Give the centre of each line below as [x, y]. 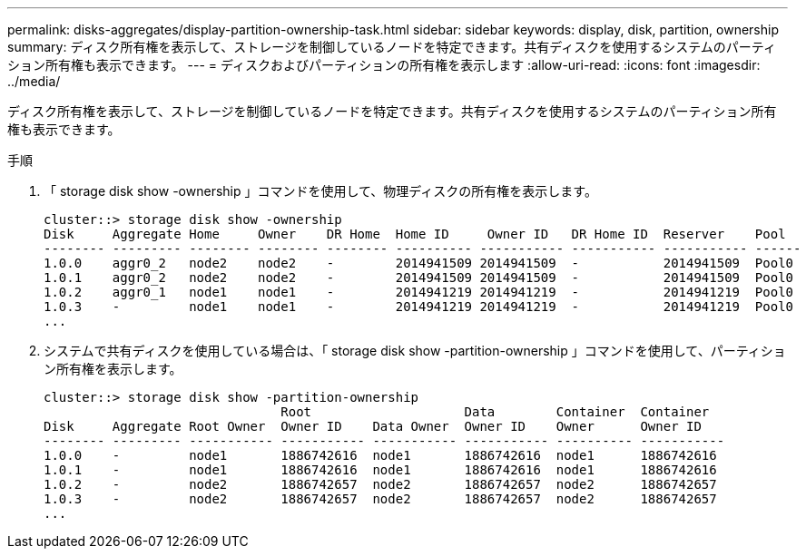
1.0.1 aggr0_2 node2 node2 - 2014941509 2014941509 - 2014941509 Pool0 [419, 278]
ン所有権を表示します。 [113, 369]
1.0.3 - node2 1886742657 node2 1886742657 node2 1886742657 [380, 499]
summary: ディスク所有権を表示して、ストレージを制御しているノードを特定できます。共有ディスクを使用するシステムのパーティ [392, 47]
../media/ [34, 81]
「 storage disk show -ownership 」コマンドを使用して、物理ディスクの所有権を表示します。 [320, 191]
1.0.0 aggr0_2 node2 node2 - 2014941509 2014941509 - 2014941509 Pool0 [419, 263]
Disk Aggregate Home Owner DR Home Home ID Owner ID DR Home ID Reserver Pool [415, 234]
